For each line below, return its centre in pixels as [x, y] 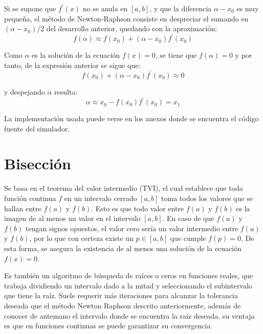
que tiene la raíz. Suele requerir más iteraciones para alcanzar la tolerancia [121, 295]
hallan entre [23, 208]
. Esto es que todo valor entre [138, 208]
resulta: [66, 91]
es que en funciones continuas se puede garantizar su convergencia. [108, 326]
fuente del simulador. [37, 128]
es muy [248, 8]
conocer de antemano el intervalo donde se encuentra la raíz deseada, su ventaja [129, 315]
